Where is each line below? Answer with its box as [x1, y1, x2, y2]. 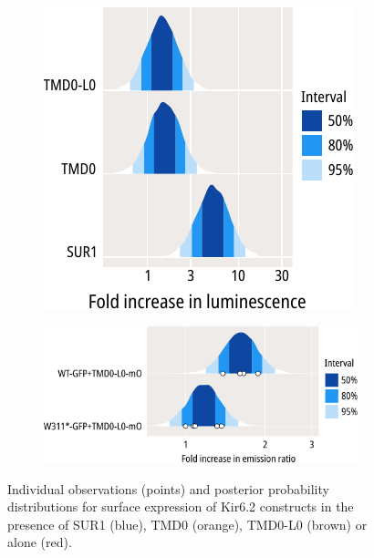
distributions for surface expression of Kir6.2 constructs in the [7, 497, 354, 516]
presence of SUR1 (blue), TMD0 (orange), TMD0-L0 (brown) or [7, 514, 368, 533]
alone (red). [7, 532, 72, 552]
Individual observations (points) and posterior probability [7, 479, 329, 498]
